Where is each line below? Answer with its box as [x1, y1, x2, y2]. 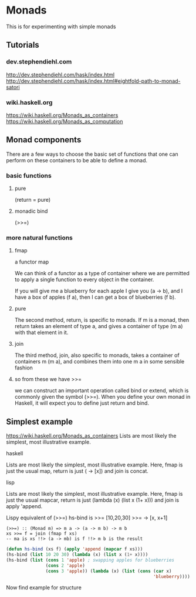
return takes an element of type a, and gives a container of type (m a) [14, 323, 183, 330]
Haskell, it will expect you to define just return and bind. [14, 399, 150, 406]
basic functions [6, 171, 52, 179]
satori [6, 84, 20, 91]
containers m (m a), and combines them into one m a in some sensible [14, 358, 185, 365]
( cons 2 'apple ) [45, 562, 85, 568]
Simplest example [6, 416, 73, 426]
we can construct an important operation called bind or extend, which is [14, 387, 189, 394]
